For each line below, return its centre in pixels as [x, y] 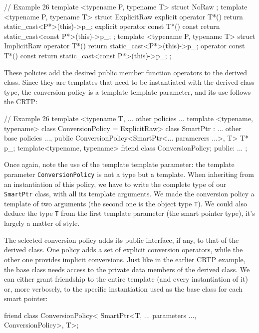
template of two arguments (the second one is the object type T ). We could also [126, 203]
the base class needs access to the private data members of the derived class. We [127, 269]
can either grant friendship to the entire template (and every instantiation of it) [126, 279]
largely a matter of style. [42, 223]
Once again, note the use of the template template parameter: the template [119, 164]
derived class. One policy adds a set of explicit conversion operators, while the [124, 250]
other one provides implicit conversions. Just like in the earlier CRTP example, [125, 259]
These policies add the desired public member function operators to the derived [126, 72]
